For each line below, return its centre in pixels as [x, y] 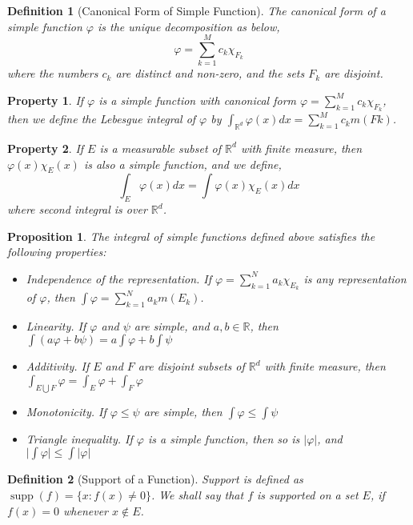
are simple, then [183, 411]
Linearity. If [56, 325]
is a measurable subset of [160, 148]
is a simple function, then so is [224, 438]
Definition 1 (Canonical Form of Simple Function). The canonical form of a [196, 10]
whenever [86, 510]
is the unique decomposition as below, [188, 26]
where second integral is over [77, 209]
